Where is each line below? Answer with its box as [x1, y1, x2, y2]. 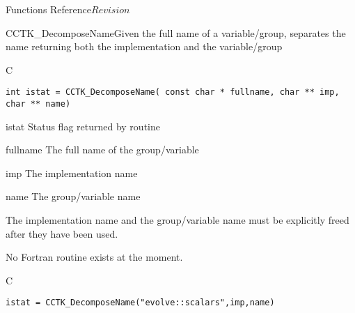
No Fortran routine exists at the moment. [6, 250, 183, 264]
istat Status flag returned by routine [6, 119, 160, 133]
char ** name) [6, 99, 71, 109]
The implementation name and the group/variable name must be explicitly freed [6, 213, 349, 227]
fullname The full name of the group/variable [6, 142, 199, 157]
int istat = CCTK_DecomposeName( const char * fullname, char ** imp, [6, 87, 340, 98]
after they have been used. [6, 226, 118, 241]
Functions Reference [6, 2, 92, 16]
